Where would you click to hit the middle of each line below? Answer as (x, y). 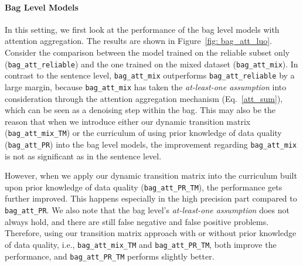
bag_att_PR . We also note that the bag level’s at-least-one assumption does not (147, 210)
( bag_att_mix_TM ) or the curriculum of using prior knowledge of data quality (143, 133)
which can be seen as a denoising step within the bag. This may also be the (140, 110)
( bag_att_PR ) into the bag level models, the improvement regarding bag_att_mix (151, 144)
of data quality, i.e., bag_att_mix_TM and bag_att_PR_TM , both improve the (141, 244)
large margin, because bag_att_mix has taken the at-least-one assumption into (146, 86)
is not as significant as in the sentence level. (83, 156)
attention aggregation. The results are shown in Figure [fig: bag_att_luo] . (139, 41)
